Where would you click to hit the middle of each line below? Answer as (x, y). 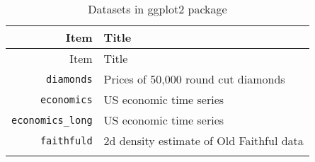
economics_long (52, 120)
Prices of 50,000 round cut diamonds (194, 79)
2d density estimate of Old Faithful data (204, 140)
